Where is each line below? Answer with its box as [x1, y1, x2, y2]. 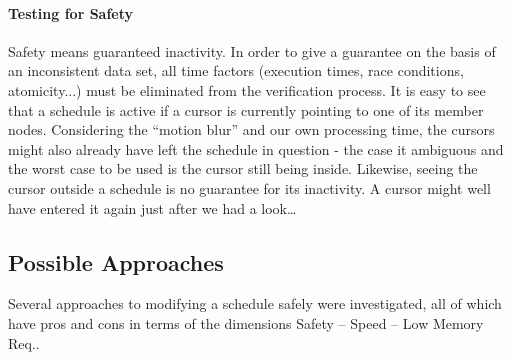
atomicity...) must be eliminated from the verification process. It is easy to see [8, 79, 486, 100]
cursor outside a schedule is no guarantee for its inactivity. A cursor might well [8, 177, 491, 198]
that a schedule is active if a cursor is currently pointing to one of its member [8, 99, 484, 120]
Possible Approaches [8, 246, 224, 277]
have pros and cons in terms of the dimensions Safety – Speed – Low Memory [8, 312, 484, 333]
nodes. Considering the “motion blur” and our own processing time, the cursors [8, 119, 495, 140]
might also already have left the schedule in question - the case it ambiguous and [8, 138, 504, 159]
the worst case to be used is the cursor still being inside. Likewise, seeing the [8, 158, 478, 179]
